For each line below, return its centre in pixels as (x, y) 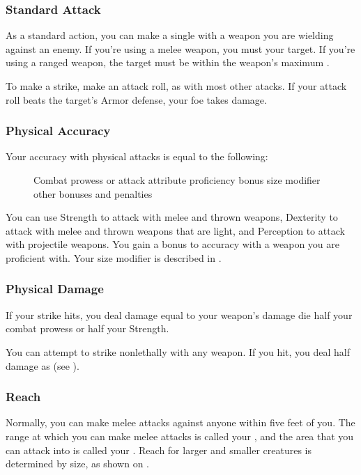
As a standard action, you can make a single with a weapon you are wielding (170, 35)
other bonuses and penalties (93, 193)
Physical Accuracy (58, 131)
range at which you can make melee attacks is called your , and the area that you (180, 436)
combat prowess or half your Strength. (87, 328)
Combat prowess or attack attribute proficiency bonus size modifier (177, 180)
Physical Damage (55, 289)
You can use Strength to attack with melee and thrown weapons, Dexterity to (172, 217)
